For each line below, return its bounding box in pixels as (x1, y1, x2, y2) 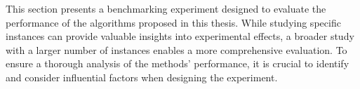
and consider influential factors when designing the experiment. (6, 69, 278, 84)
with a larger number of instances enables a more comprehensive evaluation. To (6, 42, 347, 57)
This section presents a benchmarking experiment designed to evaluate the (6, 1, 326, 15)
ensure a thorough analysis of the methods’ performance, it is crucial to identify (6, 56, 349, 71)
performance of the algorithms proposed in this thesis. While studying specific (6, 15, 341, 29)
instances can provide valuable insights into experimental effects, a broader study (6, 29, 354, 43)
